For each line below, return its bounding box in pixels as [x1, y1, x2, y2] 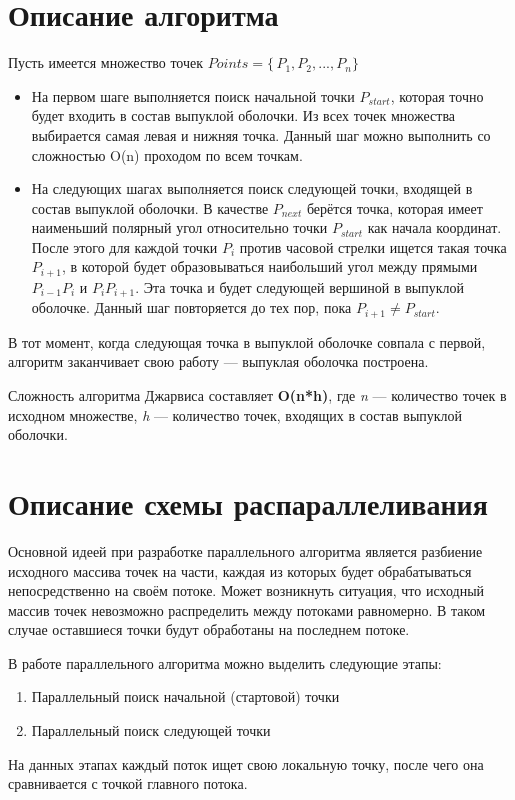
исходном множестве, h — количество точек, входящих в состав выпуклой [8, 404, 463, 425]
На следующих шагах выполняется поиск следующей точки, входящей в [31, 178, 473, 199]
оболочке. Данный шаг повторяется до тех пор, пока [31, 297, 352, 318]
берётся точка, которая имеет [306, 197, 483, 218]
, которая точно [390, 85, 484, 106]
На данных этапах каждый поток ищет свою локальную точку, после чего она [8, 753, 484, 774]
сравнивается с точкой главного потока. [8, 773, 248, 794]
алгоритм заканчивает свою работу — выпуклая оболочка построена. [8, 351, 429, 372]
